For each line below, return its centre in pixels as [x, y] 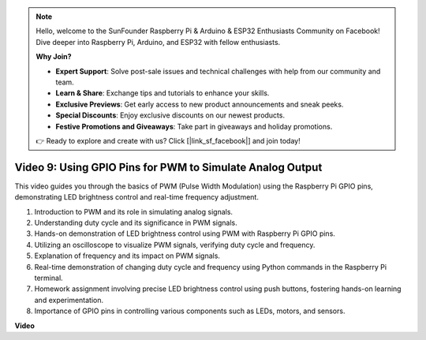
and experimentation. [69, 300]
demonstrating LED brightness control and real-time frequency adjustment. [137, 197]
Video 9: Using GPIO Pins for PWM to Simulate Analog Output [168, 167]
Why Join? [54, 57]
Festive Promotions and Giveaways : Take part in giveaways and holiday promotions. [194, 126]
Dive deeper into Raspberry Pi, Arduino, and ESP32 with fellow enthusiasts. [158, 42]
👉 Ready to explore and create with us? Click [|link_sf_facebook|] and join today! [168, 140]
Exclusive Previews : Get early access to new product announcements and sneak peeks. [200, 104]
